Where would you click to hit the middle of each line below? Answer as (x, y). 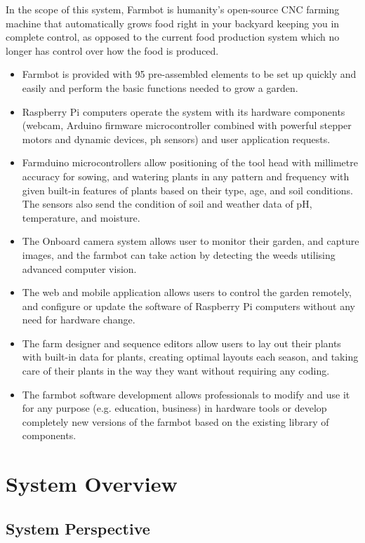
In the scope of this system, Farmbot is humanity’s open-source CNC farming (173, 9)
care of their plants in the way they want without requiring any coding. (176, 371)
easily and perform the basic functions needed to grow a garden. (160, 87)
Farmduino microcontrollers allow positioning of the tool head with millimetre (190, 162)
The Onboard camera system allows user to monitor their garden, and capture (191, 241)
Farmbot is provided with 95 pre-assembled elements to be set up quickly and (189, 74)
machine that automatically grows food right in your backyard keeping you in (173, 23)
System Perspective (78, 528)
